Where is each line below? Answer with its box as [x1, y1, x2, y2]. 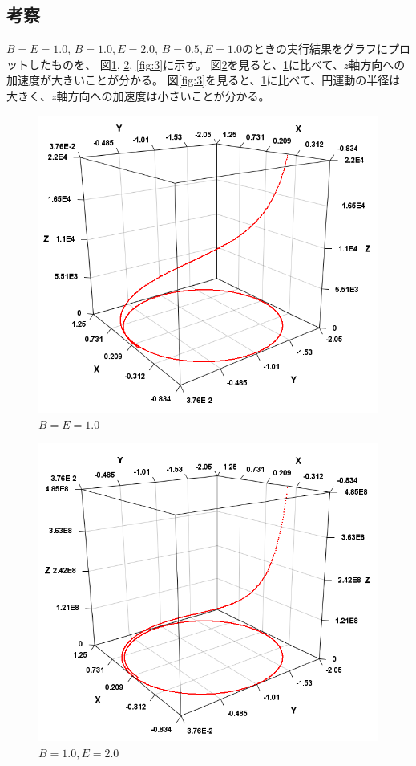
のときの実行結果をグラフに [242, 40, 389, 57]
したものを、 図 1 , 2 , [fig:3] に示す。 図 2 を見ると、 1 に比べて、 [28, 55, 344, 72]
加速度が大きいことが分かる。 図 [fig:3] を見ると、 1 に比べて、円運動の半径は [6, 71, 401, 88]
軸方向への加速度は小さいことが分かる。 [56, 87, 270, 104]
